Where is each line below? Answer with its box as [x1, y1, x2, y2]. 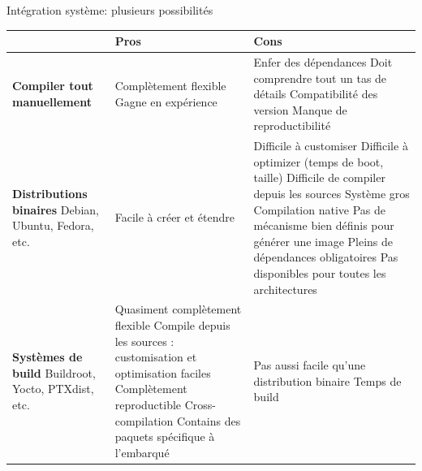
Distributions [12, 184, 88, 201]
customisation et [114, 348, 197, 365]
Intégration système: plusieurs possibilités [6, 2, 213, 18]
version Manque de [253, 101, 347, 118]
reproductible [114, 395, 182, 413]
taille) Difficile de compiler [253, 169, 385, 186]
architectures [253, 280, 317, 297]
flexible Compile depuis [114, 316, 230, 333]
